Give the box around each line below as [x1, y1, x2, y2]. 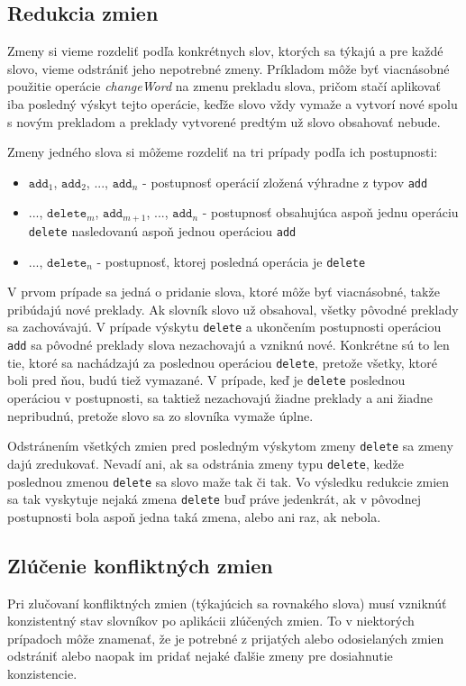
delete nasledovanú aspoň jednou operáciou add [28, 221, 297, 240]
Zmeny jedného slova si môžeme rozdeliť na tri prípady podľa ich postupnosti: [7, 142, 438, 161]
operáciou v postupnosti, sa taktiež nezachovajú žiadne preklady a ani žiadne [7, 389, 434, 407]
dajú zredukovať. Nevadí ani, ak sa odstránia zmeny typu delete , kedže [7, 453, 404, 472]
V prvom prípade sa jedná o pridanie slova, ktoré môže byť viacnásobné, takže [7, 282, 440, 301]
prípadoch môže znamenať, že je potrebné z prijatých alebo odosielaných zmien [7, 628, 444, 647]
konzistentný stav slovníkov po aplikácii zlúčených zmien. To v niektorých [7, 611, 415, 630]
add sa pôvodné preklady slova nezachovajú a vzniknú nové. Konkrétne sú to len [7, 335, 450, 354]
